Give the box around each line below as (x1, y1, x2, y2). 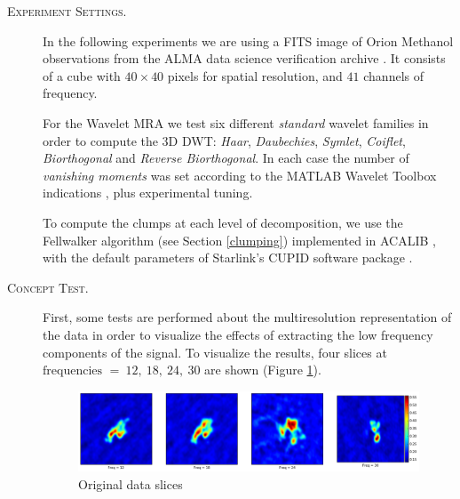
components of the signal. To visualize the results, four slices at (43, 342, 387, 361)
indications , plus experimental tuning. (43, 183, 253, 202)
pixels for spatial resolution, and (167, 66, 343, 85)
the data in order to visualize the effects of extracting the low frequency (43, 325, 433, 343)
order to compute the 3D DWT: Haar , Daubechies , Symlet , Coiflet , (43, 131, 406, 149)
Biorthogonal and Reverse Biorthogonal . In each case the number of (43, 149, 409, 167)
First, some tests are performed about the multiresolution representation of (43, 308, 452, 326)
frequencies (43, 365, 103, 378)
